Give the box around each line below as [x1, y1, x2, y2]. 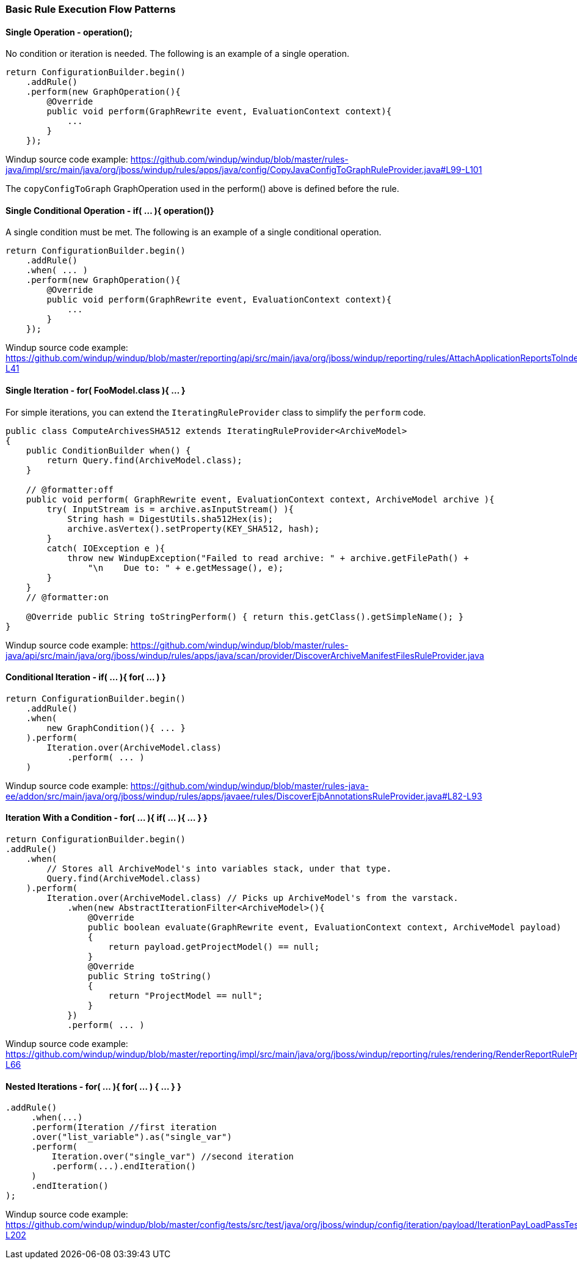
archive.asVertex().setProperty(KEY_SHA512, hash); [67, 523, 320, 534]
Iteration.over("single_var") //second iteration [51, 1152, 294, 1162]
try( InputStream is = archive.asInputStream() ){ [46, 504, 294, 514]
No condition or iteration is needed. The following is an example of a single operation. [5, 48, 349, 59]
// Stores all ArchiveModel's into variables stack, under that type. [46, 864, 392, 874]
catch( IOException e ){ [46, 543, 165, 553]
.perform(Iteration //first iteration [31, 1122, 217, 1133]
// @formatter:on [26, 592, 109, 602]
